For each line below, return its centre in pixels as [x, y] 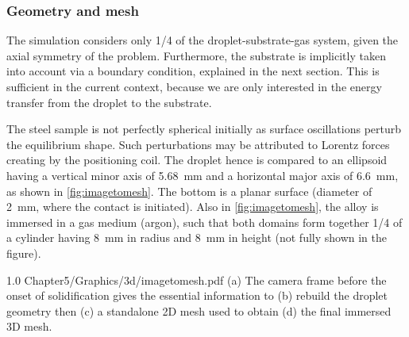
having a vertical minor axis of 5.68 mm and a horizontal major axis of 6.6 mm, [203, 175]
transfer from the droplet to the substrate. [109, 102]
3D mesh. [29, 326]
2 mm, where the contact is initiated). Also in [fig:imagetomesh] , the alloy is [193, 207]
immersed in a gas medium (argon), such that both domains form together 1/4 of [204, 222]
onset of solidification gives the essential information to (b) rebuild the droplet [197, 295]
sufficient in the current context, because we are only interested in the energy [194, 86]
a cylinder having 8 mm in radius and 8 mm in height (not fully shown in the [197, 237]
